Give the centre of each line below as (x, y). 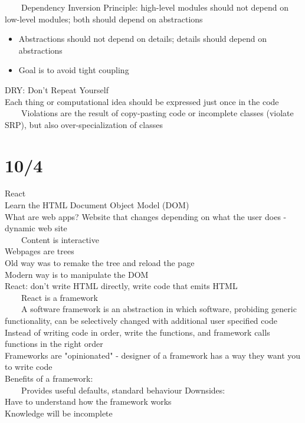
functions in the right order (54, 344)
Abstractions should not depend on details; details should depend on (142, 39)
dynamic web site (36, 228)
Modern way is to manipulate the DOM (77, 274)
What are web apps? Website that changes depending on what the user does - (146, 216)
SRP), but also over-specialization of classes (84, 124)
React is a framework (59, 297)
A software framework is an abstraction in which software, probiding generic (159, 309)
